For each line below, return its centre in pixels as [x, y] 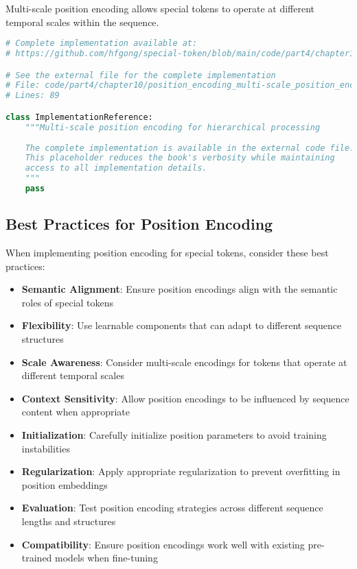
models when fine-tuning [106, 558]
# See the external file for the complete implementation [141, 75]
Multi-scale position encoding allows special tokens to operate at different [160, 8]
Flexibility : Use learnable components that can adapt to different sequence [182, 325]
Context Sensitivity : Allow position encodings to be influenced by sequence [185, 398]
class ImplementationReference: [79, 117]
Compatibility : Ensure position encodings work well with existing [163, 544]
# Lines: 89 [33, 96]
